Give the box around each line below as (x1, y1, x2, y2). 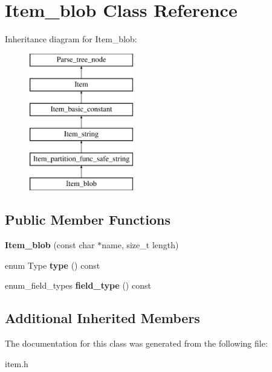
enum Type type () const (5, 258, 100, 271)
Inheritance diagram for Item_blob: (5, 33, 137, 45)
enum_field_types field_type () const (5, 279, 151, 292)
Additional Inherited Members (5, 309, 200, 327)
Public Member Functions (5, 210, 170, 229)
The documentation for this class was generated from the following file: (5, 337, 268, 350)
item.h (5, 357, 28, 370)
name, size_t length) (102, 239, 179, 251)
